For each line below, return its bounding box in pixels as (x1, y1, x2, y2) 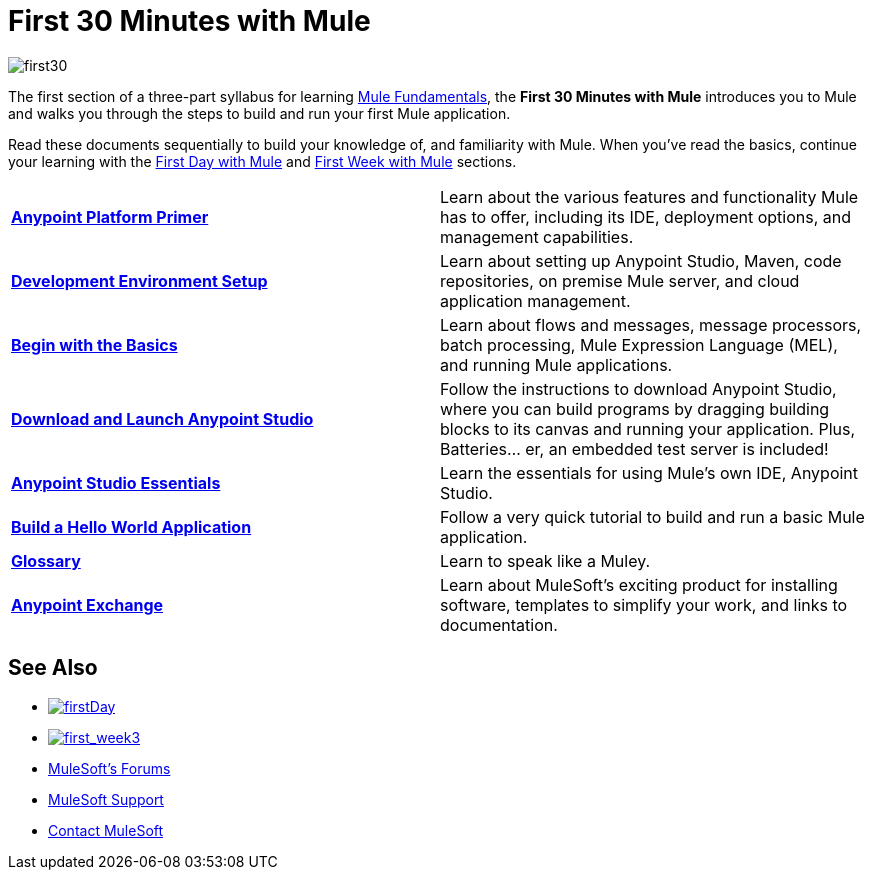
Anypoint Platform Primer (11, 206, 209, 227)
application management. (440, 290, 631, 311)
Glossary (11, 550, 81, 571)
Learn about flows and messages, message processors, (440, 314, 862, 335)
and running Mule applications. (440, 354, 673, 375)
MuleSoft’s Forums (48, 759, 171, 777)
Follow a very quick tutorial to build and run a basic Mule (440, 506, 865, 527)
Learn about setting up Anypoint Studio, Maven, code (440, 250, 842, 271)
